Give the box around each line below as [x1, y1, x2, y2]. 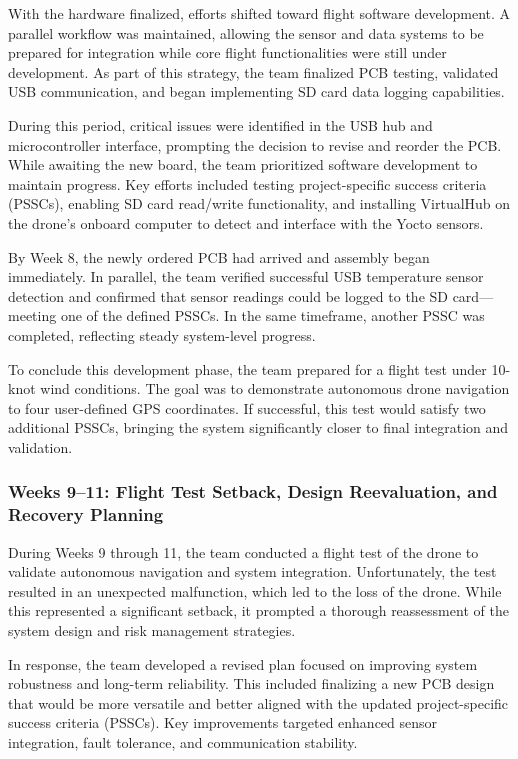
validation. [8, 436, 73, 457]
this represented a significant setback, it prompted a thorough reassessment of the [8, 600, 509, 621]
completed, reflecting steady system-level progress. [8, 324, 316, 345]
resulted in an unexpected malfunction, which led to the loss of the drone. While [8, 580, 502, 601]
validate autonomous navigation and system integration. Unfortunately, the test [8, 561, 497, 582]
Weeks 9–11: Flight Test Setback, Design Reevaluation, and [8, 479, 498, 504]
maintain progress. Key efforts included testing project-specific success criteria [8, 173, 487, 194]
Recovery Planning [8, 502, 164, 527]
